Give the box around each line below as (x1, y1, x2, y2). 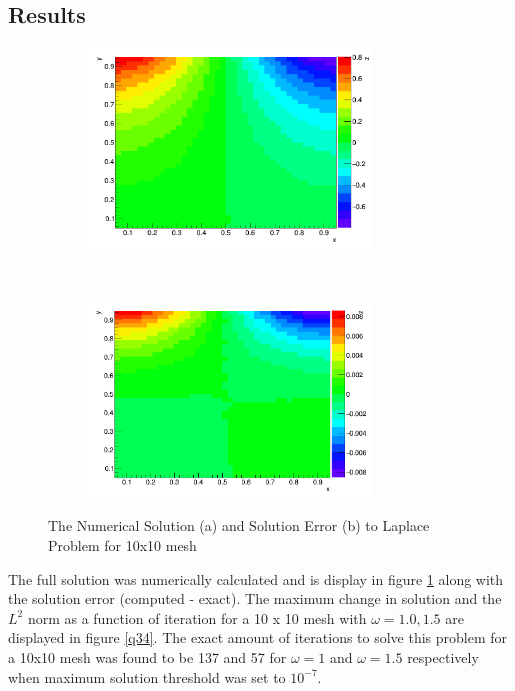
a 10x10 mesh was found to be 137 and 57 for (8, 646, 287, 667)
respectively (407, 646, 479, 667)
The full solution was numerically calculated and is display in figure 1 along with (8, 568, 504, 589)
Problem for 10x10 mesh (48, 535, 197, 555)
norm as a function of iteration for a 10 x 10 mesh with (27, 607, 367, 628)
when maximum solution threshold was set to (8, 666, 286, 687)
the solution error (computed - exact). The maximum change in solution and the (8, 588, 502, 609)
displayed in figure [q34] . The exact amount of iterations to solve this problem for (8, 627, 508, 648)
